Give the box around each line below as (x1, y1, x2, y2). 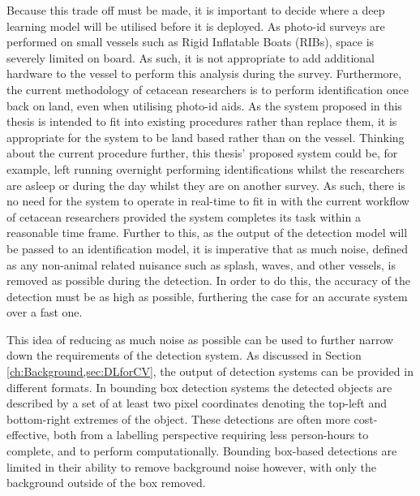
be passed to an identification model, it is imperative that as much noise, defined (6, 239, 409, 257)
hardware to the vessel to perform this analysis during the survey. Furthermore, (6, 65, 402, 82)
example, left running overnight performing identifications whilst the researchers (6, 160, 405, 177)
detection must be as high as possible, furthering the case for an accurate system (6, 287, 408, 304)
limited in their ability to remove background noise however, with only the (6, 458, 377, 475)
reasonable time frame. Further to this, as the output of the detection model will (6, 224, 408, 241)
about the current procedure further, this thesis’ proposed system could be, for (6, 144, 398, 162)
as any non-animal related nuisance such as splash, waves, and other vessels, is (6, 256, 396, 273)
